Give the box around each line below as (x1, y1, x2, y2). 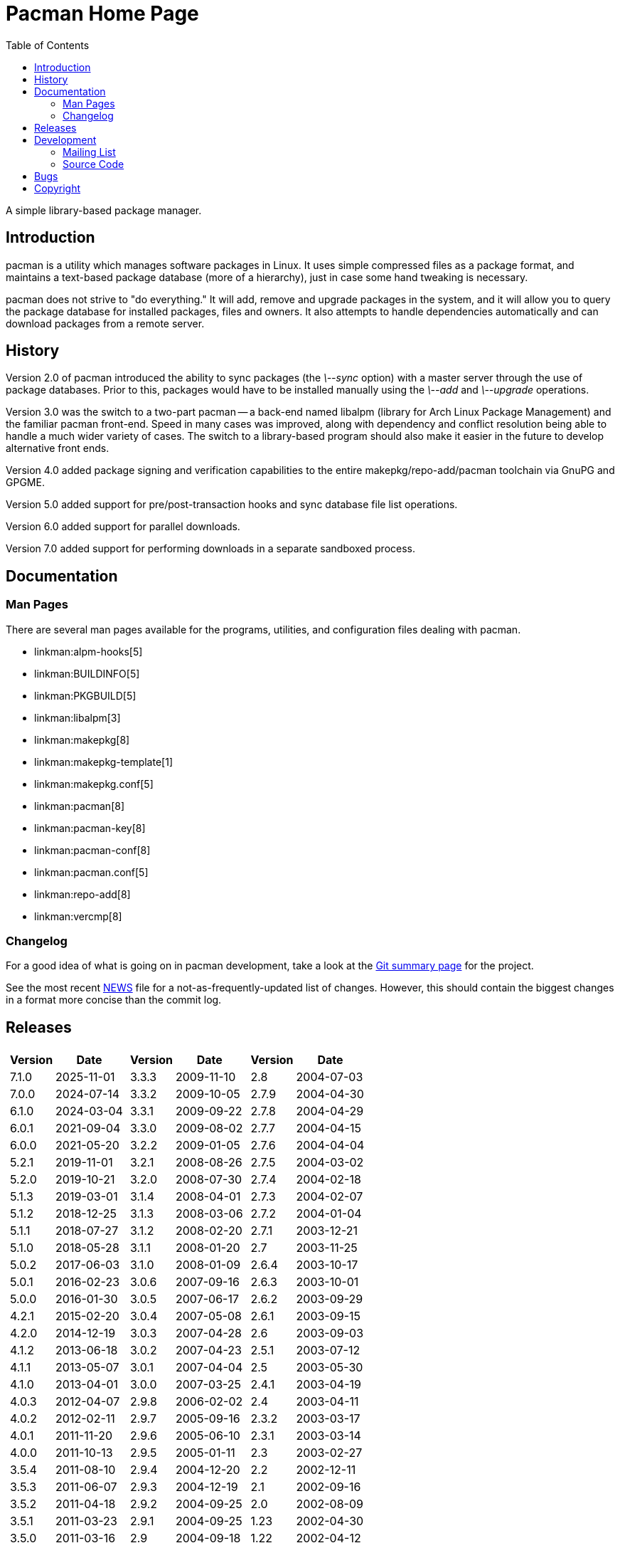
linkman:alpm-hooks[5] (34, 645, 143, 658)
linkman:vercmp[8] (34, 910, 122, 922)
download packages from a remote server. (6, 317, 205, 330)
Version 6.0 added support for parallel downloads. (6, 520, 240, 533)
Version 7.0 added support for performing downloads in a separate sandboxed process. (6, 542, 416, 555)
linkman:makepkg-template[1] (34, 755, 173, 768)
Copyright (34, 181, 81, 194)
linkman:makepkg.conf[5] (34, 777, 154, 790)
